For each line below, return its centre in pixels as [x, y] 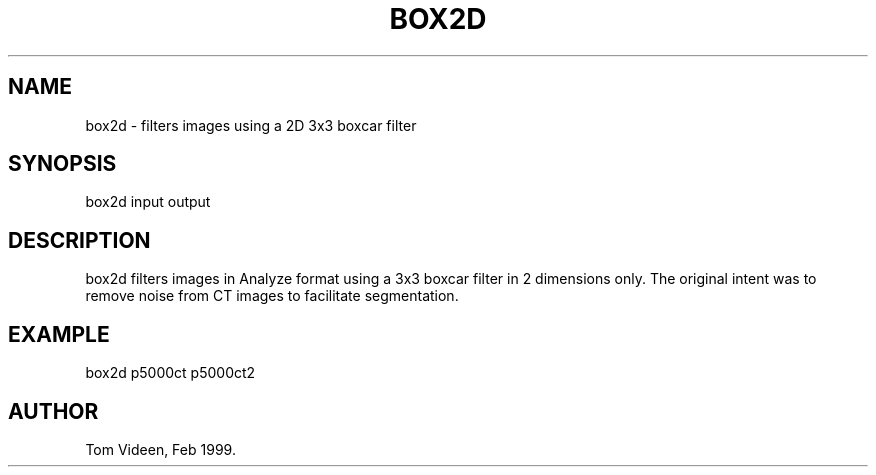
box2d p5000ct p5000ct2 [170, 373]
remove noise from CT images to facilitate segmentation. [272, 296]
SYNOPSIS [62, 164]
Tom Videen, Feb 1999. [160, 449]
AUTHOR [53, 411]
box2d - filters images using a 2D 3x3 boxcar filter [251, 125]
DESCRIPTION [79, 240]
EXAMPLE [59, 334]
